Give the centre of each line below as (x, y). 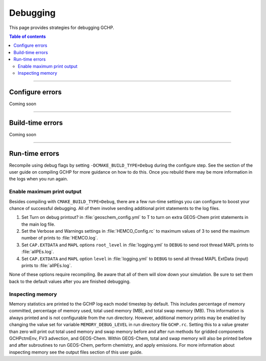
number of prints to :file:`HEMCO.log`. (60, 238)
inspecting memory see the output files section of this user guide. (76, 352)
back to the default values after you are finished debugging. (70, 281)
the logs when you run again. (39, 179)
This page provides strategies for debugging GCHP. (62, 28)
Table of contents (28, 36)
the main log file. (38, 224)
